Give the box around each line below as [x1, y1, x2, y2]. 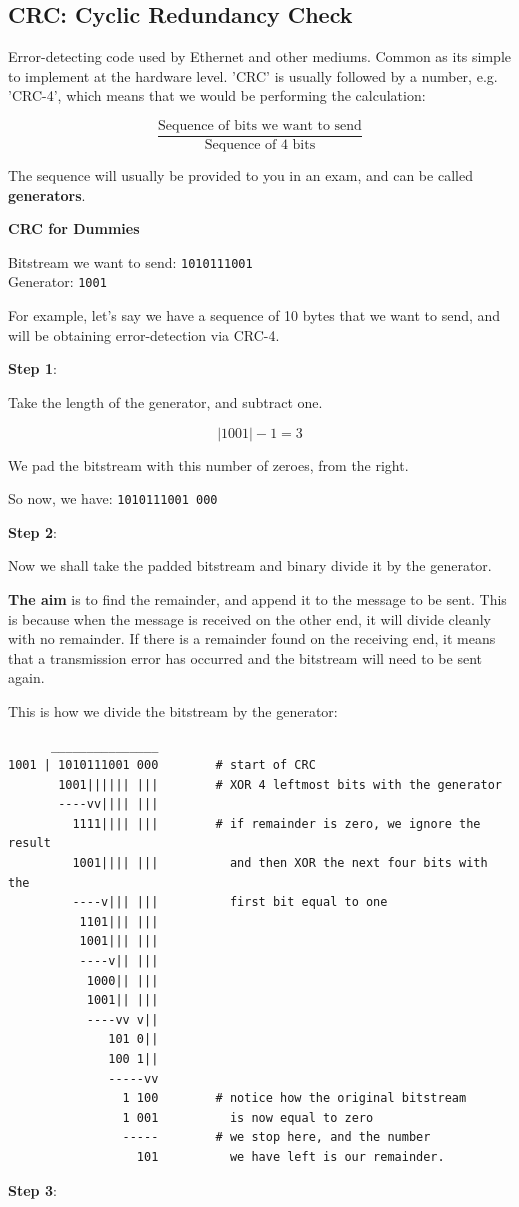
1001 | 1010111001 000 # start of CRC [8, 758, 316, 773]
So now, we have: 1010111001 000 [8, 488, 218, 509]
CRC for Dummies [8, 218, 140, 239]
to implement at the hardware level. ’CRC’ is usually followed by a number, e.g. [8, 65, 498, 86]
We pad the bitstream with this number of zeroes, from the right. [8, 454, 409, 475]
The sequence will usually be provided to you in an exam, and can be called [8, 165, 473, 186]
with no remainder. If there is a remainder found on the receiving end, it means [8, 628, 496, 649]
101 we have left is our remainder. [136, 1149, 445, 1164]
